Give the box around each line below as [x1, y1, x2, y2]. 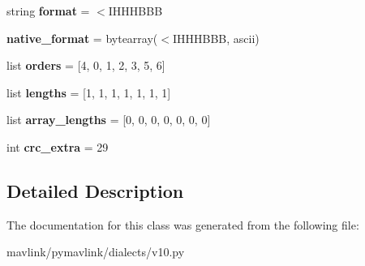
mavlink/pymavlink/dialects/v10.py [6, 243, 185, 260]
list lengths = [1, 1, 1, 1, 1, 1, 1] [6, 84, 171, 101]
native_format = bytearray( [6, 29, 158, 46]
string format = [6, 2, 90, 19]
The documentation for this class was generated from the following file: [6, 216, 359, 233]
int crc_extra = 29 [6, 138, 109, 155]
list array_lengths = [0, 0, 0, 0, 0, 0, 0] [6, 111, 211, 128]
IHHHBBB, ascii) [172, 29, 260, 46]
